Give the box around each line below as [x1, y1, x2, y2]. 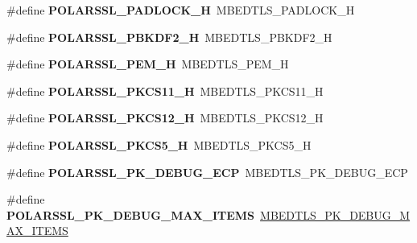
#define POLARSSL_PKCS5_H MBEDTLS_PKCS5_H [6, 136, 312, 153]
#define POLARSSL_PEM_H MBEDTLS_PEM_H [6, 56, 289, 72]
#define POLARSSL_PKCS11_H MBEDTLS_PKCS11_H [6, 82, 324, 99]
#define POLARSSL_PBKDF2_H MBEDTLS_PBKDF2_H [6, 28, 332, 45]
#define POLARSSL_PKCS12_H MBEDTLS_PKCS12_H [6, 109, 324, 126]
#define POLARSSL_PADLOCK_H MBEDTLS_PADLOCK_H [6, 2, 355, 18]
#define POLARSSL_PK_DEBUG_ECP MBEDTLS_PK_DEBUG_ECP [6, 163, 408, 180]
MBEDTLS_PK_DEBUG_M [260, 206, 411, 223]
